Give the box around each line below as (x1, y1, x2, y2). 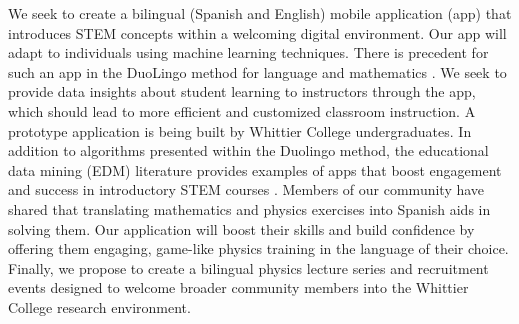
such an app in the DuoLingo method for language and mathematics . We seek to (8, 61, 507, 82)
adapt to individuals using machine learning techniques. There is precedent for (8, 42, 489, 63)
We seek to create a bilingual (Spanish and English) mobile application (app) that (8, 3, 512, 23)
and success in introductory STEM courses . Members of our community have (8, 179, 485, 200)
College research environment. (8, 296, 191, 317)
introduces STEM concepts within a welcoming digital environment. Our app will (8, 22, 507, 43)
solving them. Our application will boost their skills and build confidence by (8, 218, 475, 239)
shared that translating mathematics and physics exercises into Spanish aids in (8, 198, 491, 219)
